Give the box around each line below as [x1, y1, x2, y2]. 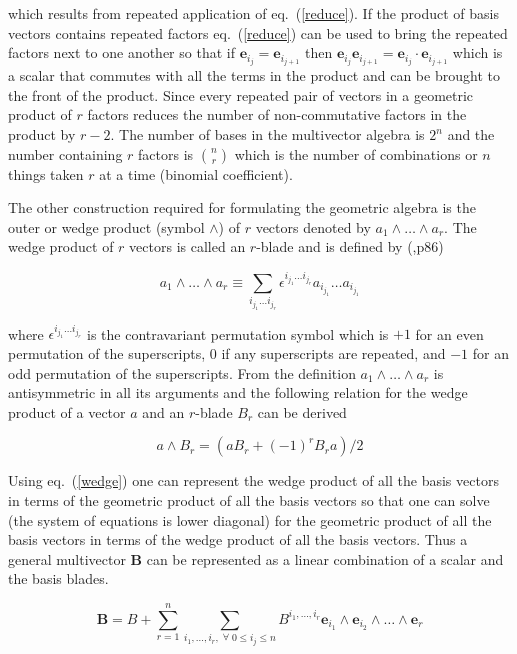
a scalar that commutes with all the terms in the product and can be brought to [8, 65, 500, 86]
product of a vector [8, 401, 126, 422]
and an [142, 401, 185, 422]
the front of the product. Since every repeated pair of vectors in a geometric [8, 84, 474, 105]
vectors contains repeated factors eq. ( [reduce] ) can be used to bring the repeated [8, 22, 508, 43]
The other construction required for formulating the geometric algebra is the [8, 197, 476, 218]
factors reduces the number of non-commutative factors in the [87, 104, 467, 125]
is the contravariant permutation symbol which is [86, 323, 389, 344]
